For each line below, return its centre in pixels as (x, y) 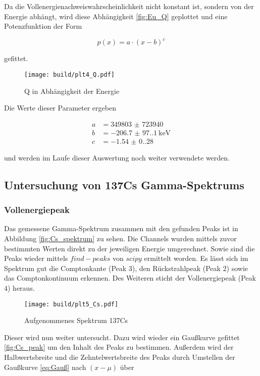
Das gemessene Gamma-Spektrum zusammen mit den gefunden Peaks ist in (121, 228)
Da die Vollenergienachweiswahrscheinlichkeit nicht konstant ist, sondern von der (129, 6)
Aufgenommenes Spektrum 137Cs (76, 320)
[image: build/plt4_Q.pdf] (69, 74)
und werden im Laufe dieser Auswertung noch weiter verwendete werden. (117, 157)
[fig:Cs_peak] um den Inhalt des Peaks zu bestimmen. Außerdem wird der (119, 347)
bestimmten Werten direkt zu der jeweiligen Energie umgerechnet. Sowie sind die (129, 248)
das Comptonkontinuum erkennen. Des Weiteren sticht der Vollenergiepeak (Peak (130, 278)
